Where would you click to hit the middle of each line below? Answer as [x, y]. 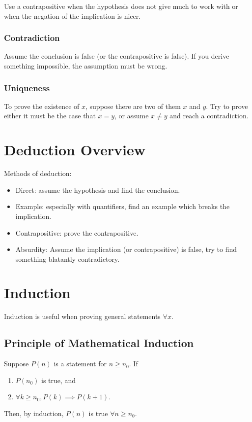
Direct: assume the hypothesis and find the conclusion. [98, 190]
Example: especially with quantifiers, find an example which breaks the [123, 206]
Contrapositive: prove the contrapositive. [77, 232]
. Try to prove [227, 106]
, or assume [132, 116]
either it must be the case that [50, 116]
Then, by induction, [34, 413]
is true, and [59, 380]
